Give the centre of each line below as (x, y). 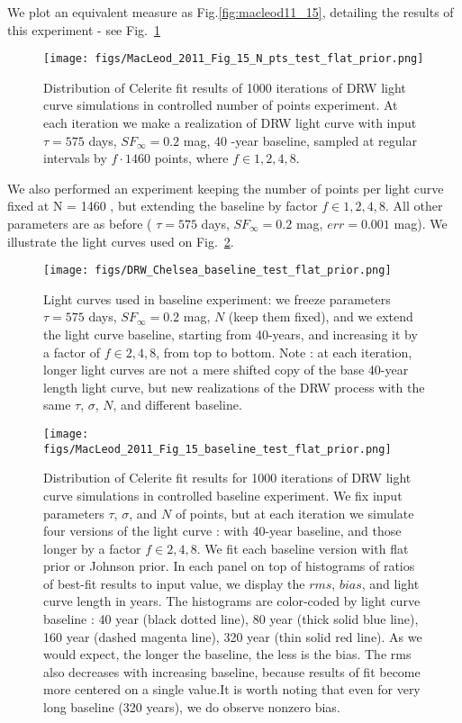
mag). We (421, 223)
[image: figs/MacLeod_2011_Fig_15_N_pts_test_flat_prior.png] (234, 59)
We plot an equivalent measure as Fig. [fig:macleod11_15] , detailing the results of (231, 12)
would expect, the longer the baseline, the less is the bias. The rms (227, 654)
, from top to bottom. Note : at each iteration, (284, 352)
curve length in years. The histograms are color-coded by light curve (232, 601)
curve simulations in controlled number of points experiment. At (221, 105)
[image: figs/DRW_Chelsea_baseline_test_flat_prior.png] (217, 271)
